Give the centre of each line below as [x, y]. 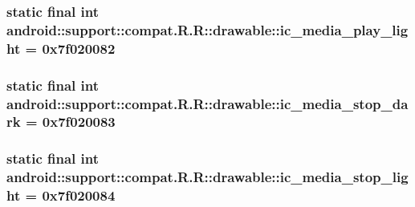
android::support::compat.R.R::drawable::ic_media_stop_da [207, 103]
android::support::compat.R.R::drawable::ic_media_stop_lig [207, 177]
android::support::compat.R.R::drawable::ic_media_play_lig [207, 29]
